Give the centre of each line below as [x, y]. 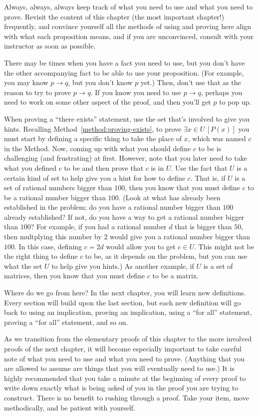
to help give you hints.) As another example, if [123, 266]
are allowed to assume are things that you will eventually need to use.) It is [120, 368]
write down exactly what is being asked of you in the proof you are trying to [121, 388]
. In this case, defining [48, 246]
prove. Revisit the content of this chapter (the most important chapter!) [114, 16]
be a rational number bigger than [55, 197]
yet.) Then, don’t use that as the [191, 82]
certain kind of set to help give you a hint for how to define [95, 177]
